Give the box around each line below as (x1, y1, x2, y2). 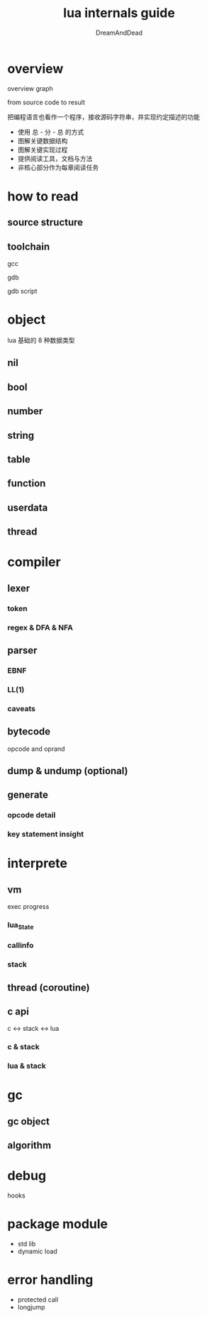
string (7, 429, 35, 441)
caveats (7, 703, 35, 713)
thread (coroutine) (7, 981, 90, 993)
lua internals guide (63, 5, 175, 21)
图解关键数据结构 (17, 136, 68, 145)
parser (7, 644, 38, 657)
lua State (7, 920, 34, 932)
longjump (17, 1303, 45, 1312)
